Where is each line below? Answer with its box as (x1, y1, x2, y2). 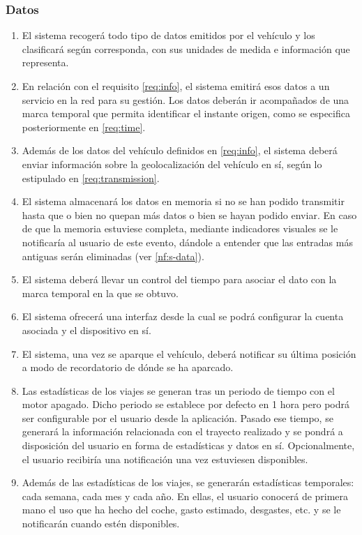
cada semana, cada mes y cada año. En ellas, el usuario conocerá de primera (22, 488, 349, 503)
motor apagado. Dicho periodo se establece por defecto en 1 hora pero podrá (22, 397, 349, 412)
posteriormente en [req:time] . (22, 119, 146, 134)
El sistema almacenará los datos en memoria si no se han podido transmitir (22, 194, 345, 209)
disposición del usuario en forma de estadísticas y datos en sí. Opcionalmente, (22, 438, 355, 453)
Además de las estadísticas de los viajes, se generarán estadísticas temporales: (22, 475, 354, 490)
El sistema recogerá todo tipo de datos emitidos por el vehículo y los (22, 28, 315, 43)
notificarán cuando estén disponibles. (22, 516, 180, 531)
